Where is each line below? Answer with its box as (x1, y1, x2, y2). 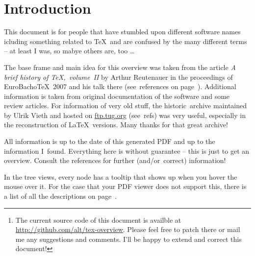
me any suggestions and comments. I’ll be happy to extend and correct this (15, 233, 242, 244)
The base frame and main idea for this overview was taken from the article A (4, 62, 236, 72)
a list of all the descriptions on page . (4, 191, 117, 201)
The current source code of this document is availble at (15, 214, 181, 225)
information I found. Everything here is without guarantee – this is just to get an (4, 145, 250, 156)
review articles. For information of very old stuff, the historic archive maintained (4, 100, 247, 111)
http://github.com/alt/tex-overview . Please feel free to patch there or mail (15, 224, 240, 234)
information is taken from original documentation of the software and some (4, 91, 230, 101)
